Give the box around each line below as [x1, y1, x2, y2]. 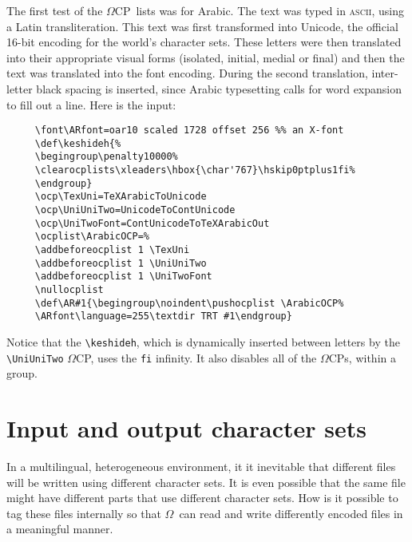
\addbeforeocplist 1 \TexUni [34, 244, 190, 256]
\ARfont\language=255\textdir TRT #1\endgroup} [34, 311, 292, 322]
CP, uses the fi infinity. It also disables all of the [76, 349, 317, 366]
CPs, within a [328, 349, 396, 366]
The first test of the [6, 2, 103, 18]
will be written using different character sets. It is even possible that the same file [6, 473, 406, 490]
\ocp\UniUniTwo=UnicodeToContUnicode [34, 204, 236, 216]
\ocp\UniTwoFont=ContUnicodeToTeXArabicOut [34, 217, 270, 229]
